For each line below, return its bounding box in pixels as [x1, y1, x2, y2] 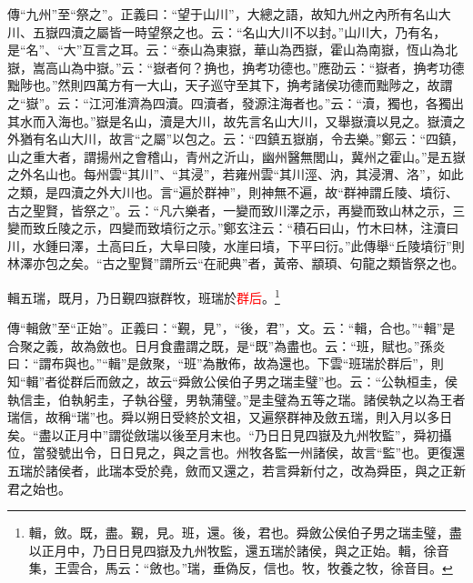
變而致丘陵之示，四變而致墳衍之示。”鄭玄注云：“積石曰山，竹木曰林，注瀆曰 [7, 218, 459, 237]
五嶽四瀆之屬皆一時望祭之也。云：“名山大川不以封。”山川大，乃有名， [32, 22, 447, 41]
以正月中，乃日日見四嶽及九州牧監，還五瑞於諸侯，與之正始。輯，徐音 [28, 540, 449, 559]
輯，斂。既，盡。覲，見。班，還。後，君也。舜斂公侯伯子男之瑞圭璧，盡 [28, 523, 462, 542]
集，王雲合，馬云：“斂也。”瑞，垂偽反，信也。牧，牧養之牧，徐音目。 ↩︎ [28, 558, 453, 578]
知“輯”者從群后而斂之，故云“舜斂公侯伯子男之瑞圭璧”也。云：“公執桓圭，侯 [7, 371, 458, 390]
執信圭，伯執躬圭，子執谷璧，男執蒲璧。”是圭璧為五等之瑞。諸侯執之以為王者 [7, 389, 466, 408]
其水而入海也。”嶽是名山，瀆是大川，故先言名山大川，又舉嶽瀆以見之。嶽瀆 [7, 111, 453, 130]
